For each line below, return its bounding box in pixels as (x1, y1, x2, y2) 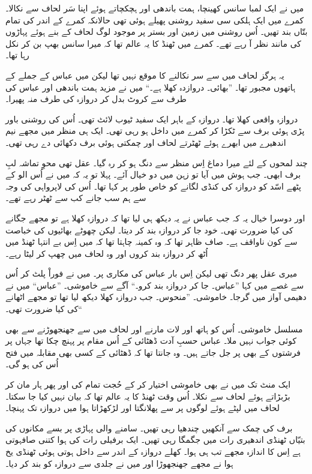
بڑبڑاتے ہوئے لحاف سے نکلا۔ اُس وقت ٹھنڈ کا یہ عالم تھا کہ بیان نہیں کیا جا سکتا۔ (5, 389, 290, 402)
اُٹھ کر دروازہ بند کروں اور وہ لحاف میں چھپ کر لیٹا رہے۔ (5, 247, 208, 259)
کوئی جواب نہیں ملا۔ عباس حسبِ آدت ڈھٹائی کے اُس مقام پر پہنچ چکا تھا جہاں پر (5, 334, 297, 347)
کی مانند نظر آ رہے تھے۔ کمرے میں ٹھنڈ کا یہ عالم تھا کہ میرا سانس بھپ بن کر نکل (5, 37, 301, 49)
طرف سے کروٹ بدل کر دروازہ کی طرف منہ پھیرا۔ (5, 92, 187, 105)
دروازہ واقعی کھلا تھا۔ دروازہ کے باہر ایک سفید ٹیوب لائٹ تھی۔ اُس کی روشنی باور (5, 112, 298, 125)
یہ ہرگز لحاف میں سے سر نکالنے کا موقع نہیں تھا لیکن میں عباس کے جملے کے (5, 68, 284, 81)
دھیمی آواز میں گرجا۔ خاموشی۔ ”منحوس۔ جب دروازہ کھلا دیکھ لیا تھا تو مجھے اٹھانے (5, 290, 307, 303)
